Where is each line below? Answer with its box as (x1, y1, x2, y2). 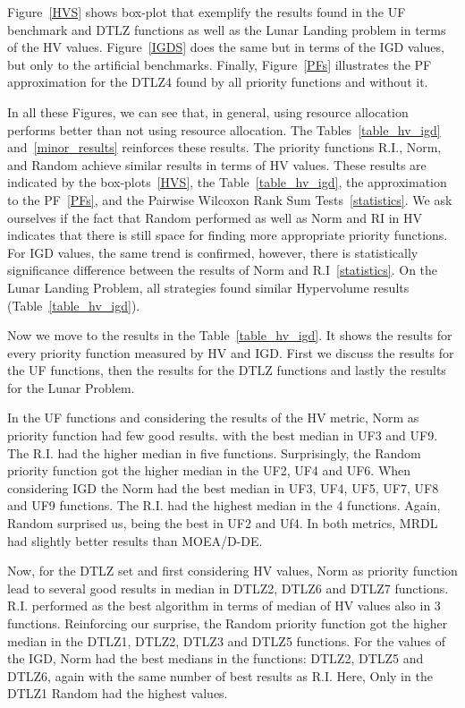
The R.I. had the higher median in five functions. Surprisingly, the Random (7, 443, 421, 462)
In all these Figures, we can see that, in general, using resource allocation (7, 102, 409, 121)
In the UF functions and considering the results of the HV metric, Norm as (7, 408, 419, 427)
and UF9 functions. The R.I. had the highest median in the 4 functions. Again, (7, 496, 441, 515)
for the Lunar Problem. (7, 378, 135, 397)
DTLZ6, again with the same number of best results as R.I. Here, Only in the (7, 666, 433, 685)
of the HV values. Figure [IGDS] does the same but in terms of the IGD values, (7, 38, 444, 56)
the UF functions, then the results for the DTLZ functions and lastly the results (7, 361, 446, 380)
